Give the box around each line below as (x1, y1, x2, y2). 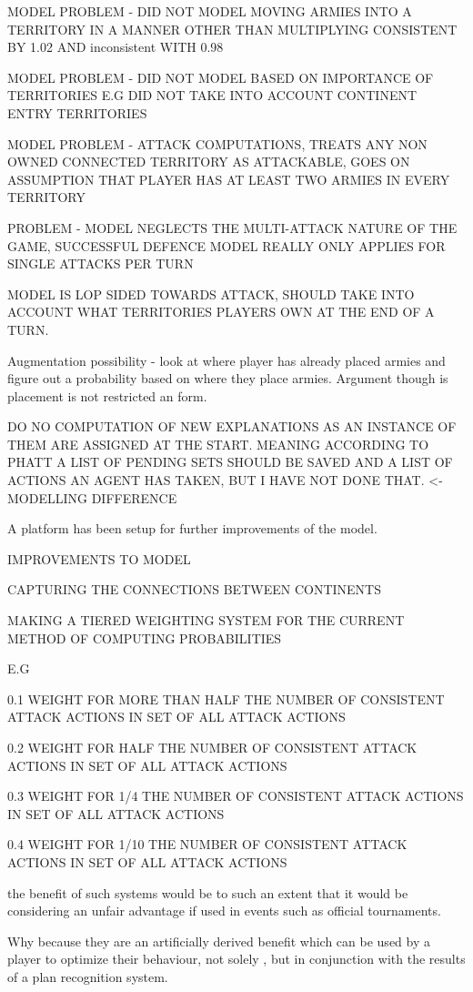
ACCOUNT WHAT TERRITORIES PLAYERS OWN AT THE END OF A (7, 302, 435, 321)
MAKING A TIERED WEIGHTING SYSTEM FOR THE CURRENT (7, 611, 405, 630)
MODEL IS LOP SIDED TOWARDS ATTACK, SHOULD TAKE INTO (7, 284, 415, 303)
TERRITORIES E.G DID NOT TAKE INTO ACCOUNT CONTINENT (7, 86, 418, 105)
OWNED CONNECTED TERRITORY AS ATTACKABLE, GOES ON (7, 152, 410, 171)
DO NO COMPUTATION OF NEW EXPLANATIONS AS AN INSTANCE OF (7, 417, 457, 436)
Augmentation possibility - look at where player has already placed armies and (7, 350, 446, 369)
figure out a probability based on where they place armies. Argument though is (7, 369, 448, 388)
